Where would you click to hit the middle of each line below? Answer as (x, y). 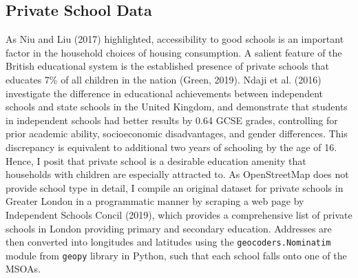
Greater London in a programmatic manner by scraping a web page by (155, 201)
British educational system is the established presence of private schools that (167, 66)
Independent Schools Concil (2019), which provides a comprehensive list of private (179, 214)
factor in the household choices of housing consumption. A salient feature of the (174, 52)
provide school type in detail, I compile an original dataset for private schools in (175, 187)
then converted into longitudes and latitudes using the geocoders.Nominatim (168, 242)
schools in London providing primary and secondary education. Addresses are (169, 228)
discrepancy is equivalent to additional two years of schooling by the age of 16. (171, 147)
